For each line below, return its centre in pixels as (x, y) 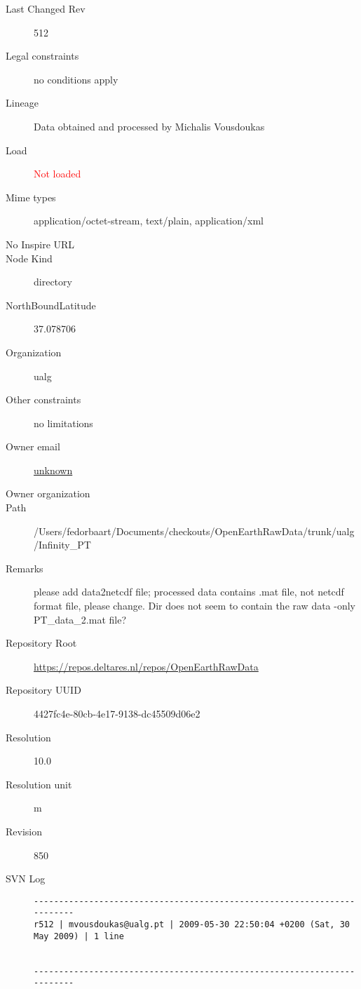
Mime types (31, 197)
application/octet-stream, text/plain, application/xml (149, 221)
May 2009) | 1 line (79, 936)
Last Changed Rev (46, 8)
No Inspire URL (40, 244)
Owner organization (48, 493)
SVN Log (26, 879)
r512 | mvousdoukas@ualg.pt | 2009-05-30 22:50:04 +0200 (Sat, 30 (192, 925)
